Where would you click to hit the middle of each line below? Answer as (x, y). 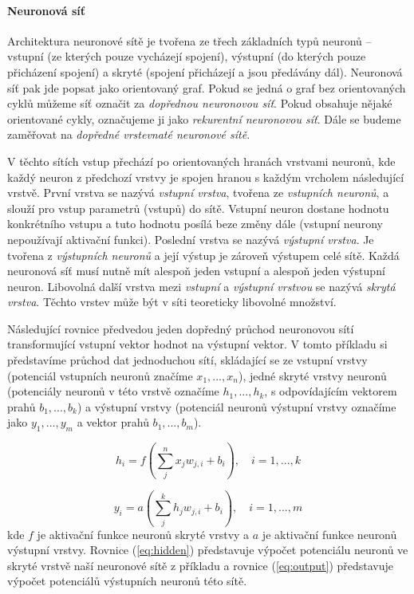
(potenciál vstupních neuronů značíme (100, 375)
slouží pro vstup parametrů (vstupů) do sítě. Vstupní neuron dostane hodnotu (198, 208)
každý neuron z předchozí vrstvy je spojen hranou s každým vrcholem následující (206, 177)
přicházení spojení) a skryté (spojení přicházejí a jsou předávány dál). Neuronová (205, 71)
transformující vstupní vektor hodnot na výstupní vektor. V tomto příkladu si (197, 344)
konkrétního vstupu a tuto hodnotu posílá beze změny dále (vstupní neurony (195, 224)
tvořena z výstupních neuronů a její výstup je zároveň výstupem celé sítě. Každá (203, 255)
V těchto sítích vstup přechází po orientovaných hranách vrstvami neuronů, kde (201, 161)
